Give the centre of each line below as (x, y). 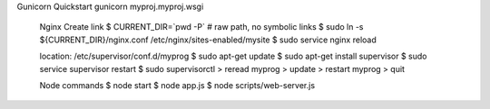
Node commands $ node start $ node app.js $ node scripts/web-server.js (177, 85)
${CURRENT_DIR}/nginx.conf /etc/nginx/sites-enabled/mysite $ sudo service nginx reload (208, 40)
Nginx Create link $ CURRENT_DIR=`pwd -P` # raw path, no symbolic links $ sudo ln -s (201, 27)
